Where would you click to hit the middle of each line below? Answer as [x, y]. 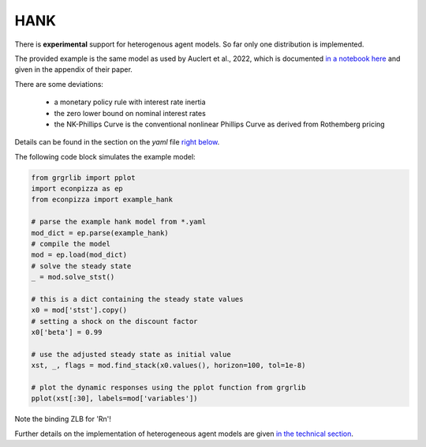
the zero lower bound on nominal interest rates [130, 113]
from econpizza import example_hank [102, 200]
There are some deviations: [59, 84]
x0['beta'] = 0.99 [67, 332]
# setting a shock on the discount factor [114, 321]
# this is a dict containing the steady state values [137, 299]
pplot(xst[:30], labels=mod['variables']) [114, 398]
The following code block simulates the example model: [105, 156]
